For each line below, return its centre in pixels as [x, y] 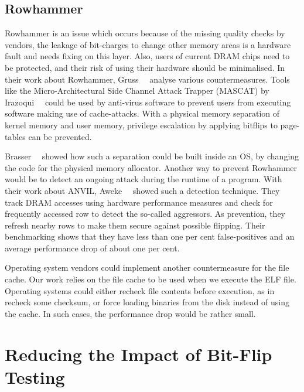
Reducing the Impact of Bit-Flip [139, 354]
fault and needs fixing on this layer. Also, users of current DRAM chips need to [147, 56]
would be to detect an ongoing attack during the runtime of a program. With [144, 179]
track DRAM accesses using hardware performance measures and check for [139, 202]
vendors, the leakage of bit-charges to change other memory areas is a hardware [148, 44]
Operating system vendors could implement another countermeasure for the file [147, 267]
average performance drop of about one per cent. [92, 248]
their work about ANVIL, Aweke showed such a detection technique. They [142, 190]
